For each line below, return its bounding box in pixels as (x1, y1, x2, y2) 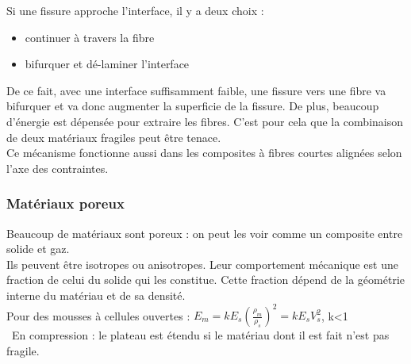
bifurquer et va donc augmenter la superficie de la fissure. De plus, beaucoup (6, 98, 379, 114)
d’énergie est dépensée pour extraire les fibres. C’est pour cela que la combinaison (6, 113, 403, 129)
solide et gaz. (6, 240, 70, 257)
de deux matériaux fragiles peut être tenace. (6, 128, 221, 145)
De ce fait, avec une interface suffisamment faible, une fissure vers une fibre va (6, 82, 386, 98)
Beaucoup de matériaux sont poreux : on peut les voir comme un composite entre (6, 224, 403, 241)
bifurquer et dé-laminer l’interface (25, 56, 190, 72)
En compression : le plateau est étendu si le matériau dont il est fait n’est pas (11, 327, 390, 343)
